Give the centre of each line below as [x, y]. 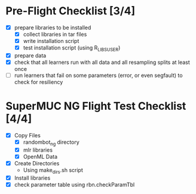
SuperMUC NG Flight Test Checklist [96, 106]
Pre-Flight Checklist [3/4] [71, 11]
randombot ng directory [51, 143]
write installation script [51, 41]
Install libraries [32, 178]
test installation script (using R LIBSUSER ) [72, 48]
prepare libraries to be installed [53, 27]
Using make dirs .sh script [53, 171]
